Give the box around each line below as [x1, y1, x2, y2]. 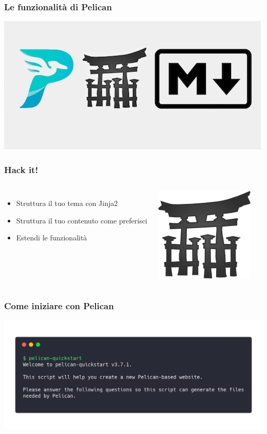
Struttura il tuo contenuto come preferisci [16, 215, 147, 225]
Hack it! [4, 163, 39, 176]
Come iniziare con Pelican [4, 299, 114, 312]
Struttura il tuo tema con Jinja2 [16, 198, 118, 209]
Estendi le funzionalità [16, 232, 87, 243]
